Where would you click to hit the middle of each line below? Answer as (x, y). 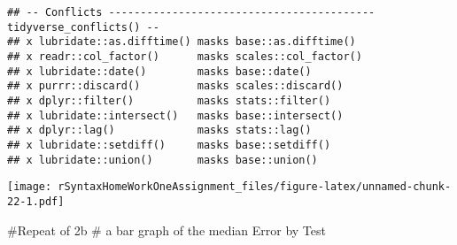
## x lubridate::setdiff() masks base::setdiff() (169, 145)
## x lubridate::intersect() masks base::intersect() (175, 115)
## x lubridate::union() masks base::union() (163, 160)
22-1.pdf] (36, 201)
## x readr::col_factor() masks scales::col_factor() (185, 56)
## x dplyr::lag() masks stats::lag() (159, 130)
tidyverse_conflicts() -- (83, 27)
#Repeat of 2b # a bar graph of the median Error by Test (167, 230)
